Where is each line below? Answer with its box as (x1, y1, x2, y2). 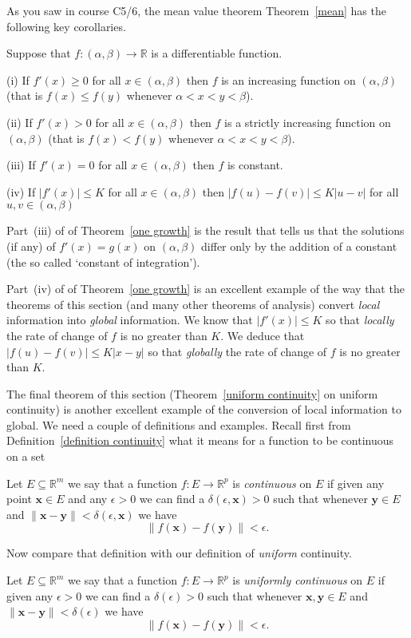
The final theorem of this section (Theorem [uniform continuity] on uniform (6, 385, 378, 402)
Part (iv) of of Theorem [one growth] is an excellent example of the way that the (6, 280, 405, 297)
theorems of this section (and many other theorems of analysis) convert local (6, 295, 380, 312)
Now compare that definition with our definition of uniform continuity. (6, 545, 352, 561)
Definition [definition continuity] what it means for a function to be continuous (6, 432, 394, 449)
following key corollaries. (6, 18, 126, 34)
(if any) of (6, 237, 56, 254)
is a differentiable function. (151, 45, 283, 61)
